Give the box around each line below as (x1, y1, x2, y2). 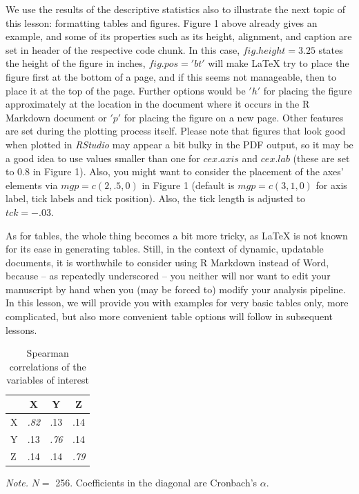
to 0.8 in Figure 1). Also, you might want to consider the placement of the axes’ (6, 164, 344, 179)
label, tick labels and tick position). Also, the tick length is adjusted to (6, 191, 306, 206)
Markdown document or (6, 110, 107, 124)
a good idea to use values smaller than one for (6, 150, 200, 165)
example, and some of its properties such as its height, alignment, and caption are (6, 29, 352, 43)
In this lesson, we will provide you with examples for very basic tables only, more (6, 295, 349, 310)
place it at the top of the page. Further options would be (6, 83, 246, 97)
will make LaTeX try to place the (208, 56, 349, 70)
